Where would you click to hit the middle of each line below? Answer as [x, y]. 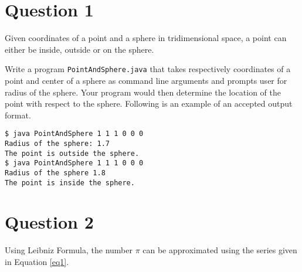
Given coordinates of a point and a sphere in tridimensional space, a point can [146, 38]
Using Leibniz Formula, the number [69, 250]
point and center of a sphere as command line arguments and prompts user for [146, 80]
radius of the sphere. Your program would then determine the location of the [143, 92]
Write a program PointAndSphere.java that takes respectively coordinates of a [148, 69]
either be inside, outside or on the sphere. [79, 49]
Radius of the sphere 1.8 [55, 173]
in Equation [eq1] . [37, 261]
